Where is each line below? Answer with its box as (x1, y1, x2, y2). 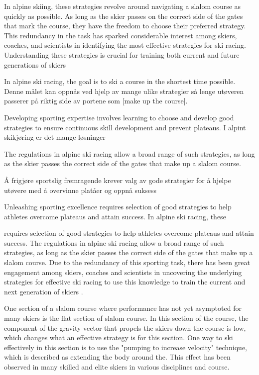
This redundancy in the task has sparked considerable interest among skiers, (4, 30, 237, 40)
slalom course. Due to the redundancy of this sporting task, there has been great (4, 257, 250, 268)
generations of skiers (4, 59, 66, 70)
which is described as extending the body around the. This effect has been (4, 352, 231, 362)
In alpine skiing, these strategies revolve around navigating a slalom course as (4, 1, 241, 11)
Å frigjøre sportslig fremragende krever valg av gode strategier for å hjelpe (4, 175, 231, 185)
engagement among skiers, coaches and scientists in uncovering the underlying (4, 267, 242, 277)
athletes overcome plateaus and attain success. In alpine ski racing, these (4, 211, 226, 221)
